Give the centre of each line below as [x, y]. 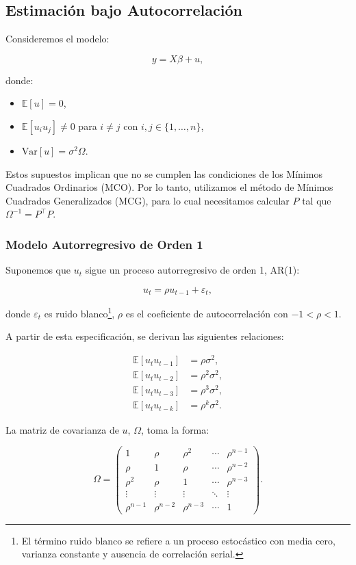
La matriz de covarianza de [62, 429]
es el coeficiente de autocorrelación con [207, 313]
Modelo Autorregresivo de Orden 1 [104, 244]
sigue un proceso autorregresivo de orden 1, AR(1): [192, 270]
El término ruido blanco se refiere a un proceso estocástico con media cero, [178, 540]
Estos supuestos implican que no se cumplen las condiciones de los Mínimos [164, 173]
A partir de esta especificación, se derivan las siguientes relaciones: [145, 336]
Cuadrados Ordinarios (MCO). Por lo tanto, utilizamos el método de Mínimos [169, 187]
